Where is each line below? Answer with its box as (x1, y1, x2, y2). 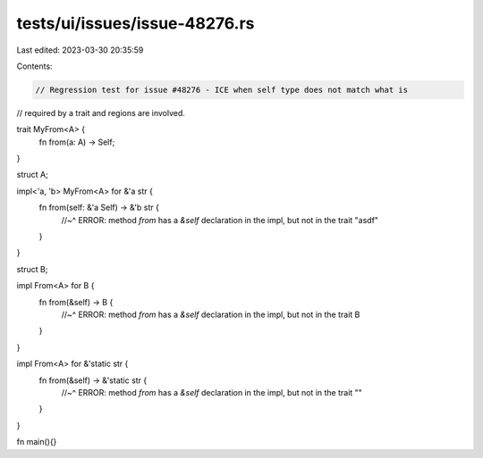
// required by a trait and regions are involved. (16, 107, 185, 118)
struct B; (16, 263, 48, 274)
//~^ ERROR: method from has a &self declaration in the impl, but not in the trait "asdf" (61, 214, 379, 225)
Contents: (16, 61, 53, 71)
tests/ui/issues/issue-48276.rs (16, 13, 255, 33)
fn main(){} (16, 437, 57, 447)
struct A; (16, 170, 48, 180)
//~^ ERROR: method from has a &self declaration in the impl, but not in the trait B (61, 309, 360, 320)
